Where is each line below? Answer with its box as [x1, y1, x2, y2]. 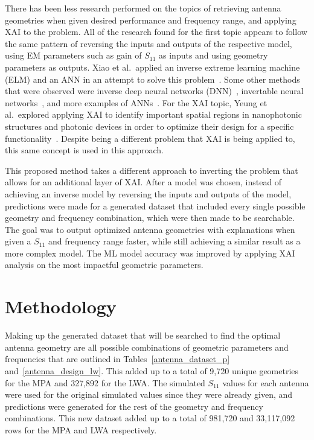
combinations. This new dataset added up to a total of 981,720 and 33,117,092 [5, 412, 295, 424]
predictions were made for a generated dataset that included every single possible [5, 199, 306, 212]
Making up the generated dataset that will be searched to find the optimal [5, 329, 281, 342]
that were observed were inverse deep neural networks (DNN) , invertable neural [5, 84, 304, 97]
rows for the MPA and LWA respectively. [5, 423, 157, 436]
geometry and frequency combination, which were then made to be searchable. [5, 211, 295, 224]
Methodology [5, 294, 117, 319]
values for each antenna [222, 376, 309, 389]
